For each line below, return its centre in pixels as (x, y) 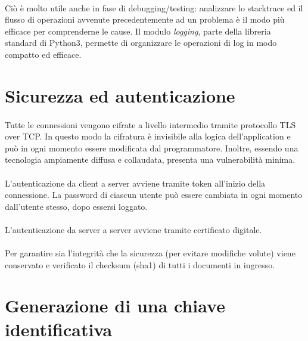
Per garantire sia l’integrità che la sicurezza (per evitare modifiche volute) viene (150, 253)
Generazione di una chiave (115, 306)
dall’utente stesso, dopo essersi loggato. (76, 206)
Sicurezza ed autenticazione (120, 95)
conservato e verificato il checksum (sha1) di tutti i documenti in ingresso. (140, 264)
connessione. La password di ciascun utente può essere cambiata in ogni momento (154, 195)
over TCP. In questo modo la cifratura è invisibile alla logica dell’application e (148, 136)
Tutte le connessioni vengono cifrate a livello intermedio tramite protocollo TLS (150, 124)
